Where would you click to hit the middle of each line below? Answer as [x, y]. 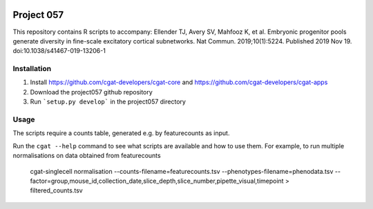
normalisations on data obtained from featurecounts [87, 156]
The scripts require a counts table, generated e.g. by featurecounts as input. [121, 133]
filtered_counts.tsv [56, 190]
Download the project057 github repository [92, 92]
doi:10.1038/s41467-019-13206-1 [59, 51]
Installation [32, 69]
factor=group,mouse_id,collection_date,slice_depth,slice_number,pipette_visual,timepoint [157, 181]
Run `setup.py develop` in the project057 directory [108, 102]
